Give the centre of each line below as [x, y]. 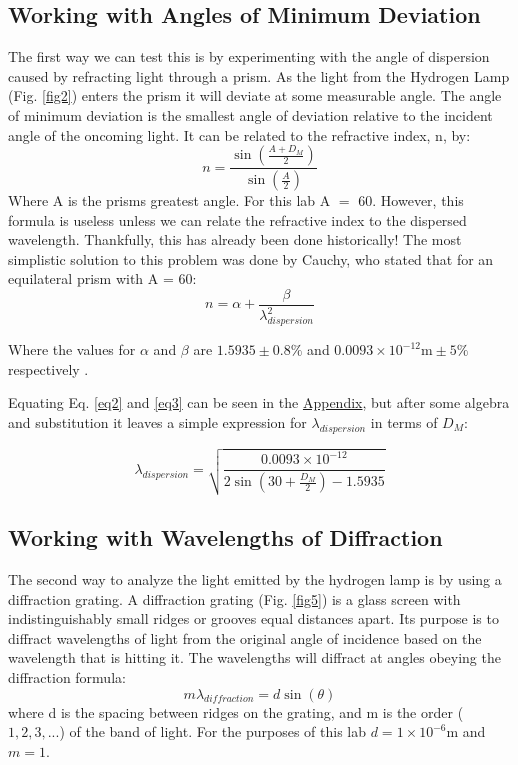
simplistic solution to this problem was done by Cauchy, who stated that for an [251, 258]
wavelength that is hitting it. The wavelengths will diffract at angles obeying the [254, 657]
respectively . [48, 368]
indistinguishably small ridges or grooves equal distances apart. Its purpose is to [253, 618]
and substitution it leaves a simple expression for [157, 422]
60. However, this [411, 200]
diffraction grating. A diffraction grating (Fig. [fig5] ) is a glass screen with [234, 598]
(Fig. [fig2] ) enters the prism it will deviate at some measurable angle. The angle [255, 95]
